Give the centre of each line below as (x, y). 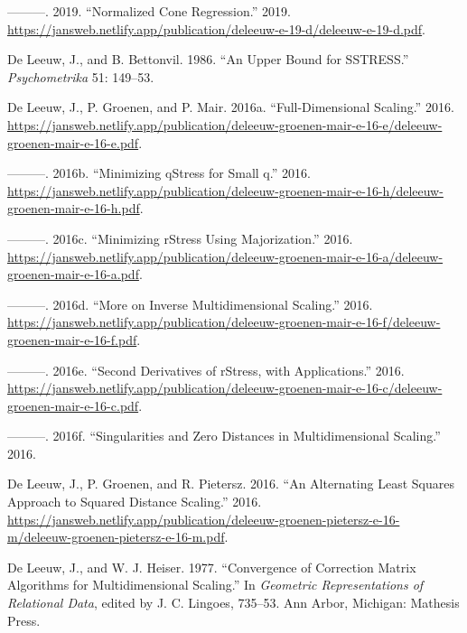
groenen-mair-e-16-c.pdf (73, 405)
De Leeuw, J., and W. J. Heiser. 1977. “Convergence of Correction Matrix (212, 567)
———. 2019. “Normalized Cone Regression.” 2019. (149, 11)
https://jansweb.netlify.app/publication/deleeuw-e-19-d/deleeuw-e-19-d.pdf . (217, 28)
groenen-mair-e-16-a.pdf (73, 274)
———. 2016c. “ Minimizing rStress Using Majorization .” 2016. (180, 238)
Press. (24, 620)
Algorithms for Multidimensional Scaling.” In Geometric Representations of (215, 585)
